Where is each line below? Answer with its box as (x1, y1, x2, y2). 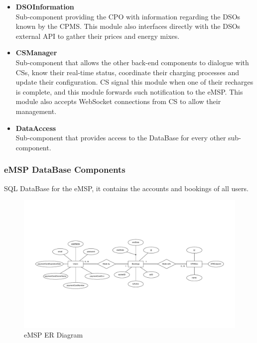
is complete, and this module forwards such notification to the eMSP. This (15, 86, 243, 97)
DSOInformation (15, 1, 74, 11)
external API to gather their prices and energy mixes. (15, 30, 180, 41)
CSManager (15, 47, 57, 58)
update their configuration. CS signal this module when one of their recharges (15, 77, 254, 87)
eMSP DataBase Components (4, 163, 126, 176)
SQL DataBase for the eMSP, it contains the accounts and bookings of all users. (4, 183, 249, 193)
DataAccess (15, 122, 56, 133)
